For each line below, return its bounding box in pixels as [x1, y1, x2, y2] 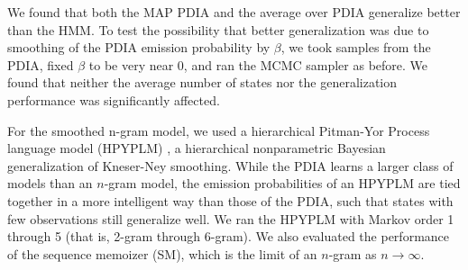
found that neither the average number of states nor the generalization [7, 73, 398, 92]
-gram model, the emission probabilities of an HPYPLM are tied [104, 174, 461, 193]
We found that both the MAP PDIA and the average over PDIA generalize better [7, 3, 461, 21]
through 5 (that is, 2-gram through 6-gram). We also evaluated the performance [7, 227, 450, 246]
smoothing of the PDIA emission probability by [7, 38, 271, 57]
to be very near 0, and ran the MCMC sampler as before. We [88, 55, 428, 74]
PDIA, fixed [7, 55, 74, 74]
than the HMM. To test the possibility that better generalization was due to [7, 20, 429, 39]
